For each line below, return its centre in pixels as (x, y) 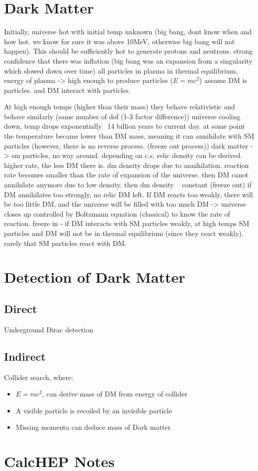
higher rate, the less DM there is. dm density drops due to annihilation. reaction (127, 165)
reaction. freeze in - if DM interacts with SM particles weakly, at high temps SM (127, 223)
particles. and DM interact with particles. (67, 90)
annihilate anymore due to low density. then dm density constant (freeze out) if (128, 185)
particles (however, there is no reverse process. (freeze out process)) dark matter (126, 145)
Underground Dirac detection (49, 329)
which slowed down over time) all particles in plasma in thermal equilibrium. (121, 70)
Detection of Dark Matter (95, 277)
